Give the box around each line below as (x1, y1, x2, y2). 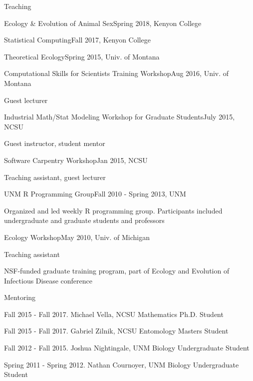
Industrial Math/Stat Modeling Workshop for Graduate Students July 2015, (4, 111, 235, 122)
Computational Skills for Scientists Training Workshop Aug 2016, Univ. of (4, 68, 229, 78)
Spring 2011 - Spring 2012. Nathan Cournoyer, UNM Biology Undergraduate (4, 359, 239, 369)
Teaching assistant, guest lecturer (4, 171, 106, 182)
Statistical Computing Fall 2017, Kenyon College (4, 34, 151, 45)
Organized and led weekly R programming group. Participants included (4, 205, 223, 215)
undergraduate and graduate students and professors (4, 215, 165, 225)
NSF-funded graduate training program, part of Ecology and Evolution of (4, 265, 230, 276)
